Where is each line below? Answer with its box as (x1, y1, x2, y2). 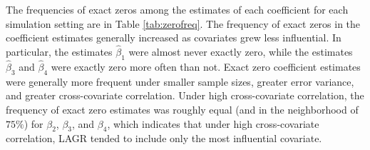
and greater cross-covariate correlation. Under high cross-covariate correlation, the (6, 88, 364, 103)
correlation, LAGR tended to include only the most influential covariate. (6, 131, 322, 146)
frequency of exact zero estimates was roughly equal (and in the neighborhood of (6, 102, 359, 116)
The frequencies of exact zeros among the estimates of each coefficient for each (6, 2, 349, 16)
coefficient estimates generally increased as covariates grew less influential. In (6, 30, 341, 45)
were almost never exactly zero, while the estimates (128, 44, 353, 59)
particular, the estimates (6, 44, 113, 59)
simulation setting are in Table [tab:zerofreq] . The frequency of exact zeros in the (6, 16, 361, 31)
